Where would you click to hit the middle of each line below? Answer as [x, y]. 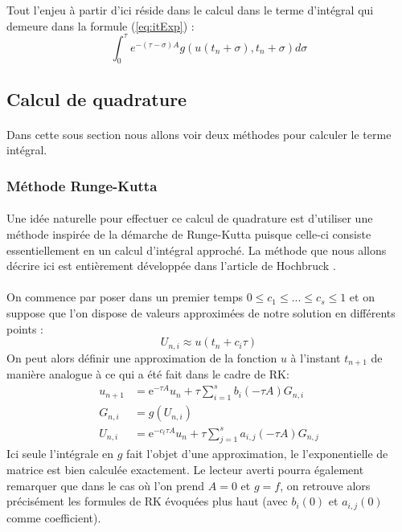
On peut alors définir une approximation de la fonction [142, 357]
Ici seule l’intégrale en [60, 454]
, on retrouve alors [325, 485]
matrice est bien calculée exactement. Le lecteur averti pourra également [185, 470]
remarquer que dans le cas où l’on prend [106, 485]
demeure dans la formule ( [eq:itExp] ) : [100, 25]
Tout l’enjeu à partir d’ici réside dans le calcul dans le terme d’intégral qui [190, 10]
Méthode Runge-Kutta [82, 185]
